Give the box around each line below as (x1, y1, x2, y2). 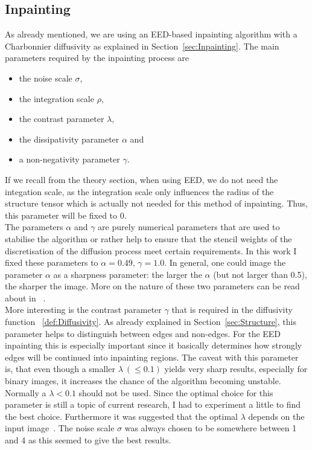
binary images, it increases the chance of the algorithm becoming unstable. (5, 374, 281, 387)
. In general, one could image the (164, 256, 286, 269)
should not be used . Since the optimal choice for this (78, 386, 273, 399)
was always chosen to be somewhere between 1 (124, 422, 297, 434)
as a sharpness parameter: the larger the (53, 268, 202, 280)
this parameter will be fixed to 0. (5, 208, 127, 221)
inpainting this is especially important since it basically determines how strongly (5, 339, 302, 352)
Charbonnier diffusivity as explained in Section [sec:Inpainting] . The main (5, 39, 279, 52)
